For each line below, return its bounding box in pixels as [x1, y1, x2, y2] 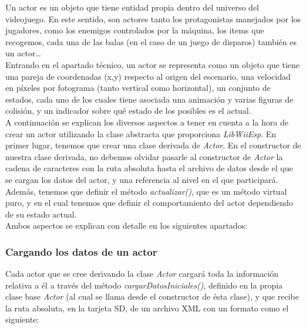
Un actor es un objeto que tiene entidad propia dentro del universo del [5, 1, 259, 13]
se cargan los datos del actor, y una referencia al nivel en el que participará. [5, 173, 278, 185]
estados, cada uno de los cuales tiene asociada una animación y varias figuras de [5, 93, 294, 105]
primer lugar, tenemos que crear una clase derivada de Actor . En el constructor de [5, 139, 301, 151]
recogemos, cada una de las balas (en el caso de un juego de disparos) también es [5, 35, 297, 48]
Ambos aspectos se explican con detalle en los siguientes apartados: [5, 219, 248, 232]
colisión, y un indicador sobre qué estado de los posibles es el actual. [5, 104, 251, 117]
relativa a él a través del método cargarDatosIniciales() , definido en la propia [5, 279, 283, 291]
